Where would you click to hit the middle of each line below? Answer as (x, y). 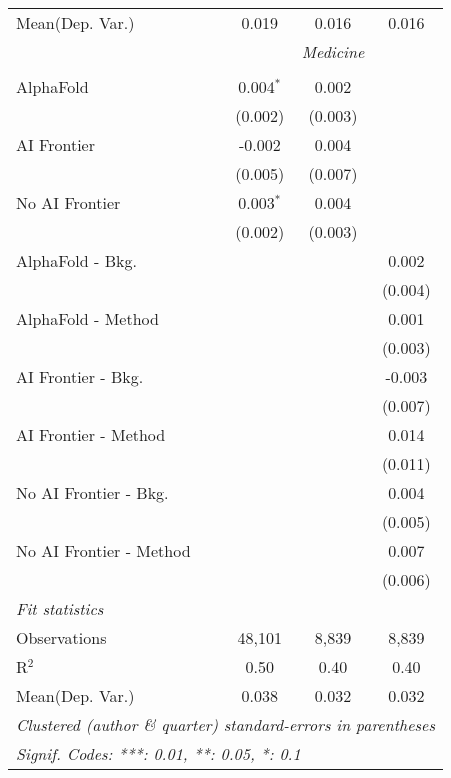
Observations (61, 637)
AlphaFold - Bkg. (76, 260)
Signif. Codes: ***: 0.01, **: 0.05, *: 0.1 (158, 753)
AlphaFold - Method (87, 318)
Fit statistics (60, 608)
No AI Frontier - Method (103, 550)
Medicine (333, 51)
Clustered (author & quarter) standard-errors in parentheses (225, 724)
